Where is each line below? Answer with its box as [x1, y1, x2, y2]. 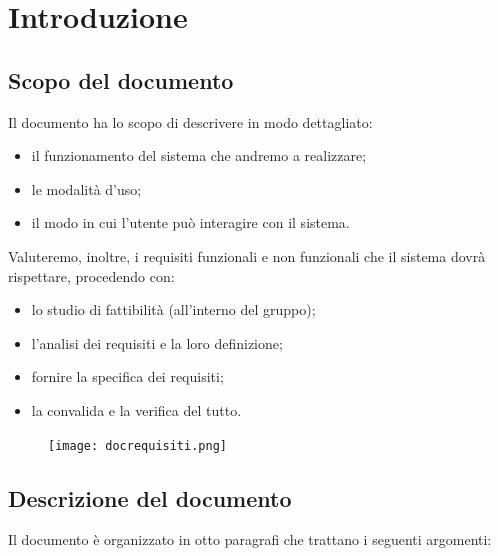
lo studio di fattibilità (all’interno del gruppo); [31, 299, 316, 320]
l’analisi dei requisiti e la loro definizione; [31, 332, 283, 353]
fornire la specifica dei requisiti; [31, 366, 224, 387]
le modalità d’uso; [31, 178, 142, 199]
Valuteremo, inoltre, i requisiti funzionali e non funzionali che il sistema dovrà [8, 245, 486, 266]
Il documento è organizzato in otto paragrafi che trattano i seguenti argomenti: [8, 529, 492, 550]
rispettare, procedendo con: [8, 265, 175, 286]
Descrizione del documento [8, 482, 292, 513]
